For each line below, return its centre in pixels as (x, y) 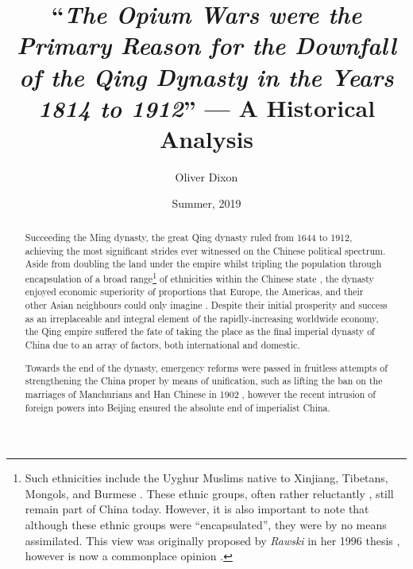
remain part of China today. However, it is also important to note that (197, 509)
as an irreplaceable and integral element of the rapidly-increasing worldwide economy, (202, 318)
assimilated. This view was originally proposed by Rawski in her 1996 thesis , (212, 540)
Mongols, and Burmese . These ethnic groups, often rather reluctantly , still (209, 493)
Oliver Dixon (206, 176)
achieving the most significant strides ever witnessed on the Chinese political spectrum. (205, 250)
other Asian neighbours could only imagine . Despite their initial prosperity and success (206, 305)
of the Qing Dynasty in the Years (206, 76)
